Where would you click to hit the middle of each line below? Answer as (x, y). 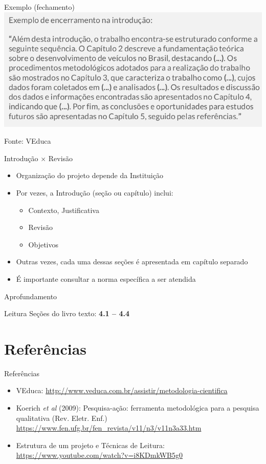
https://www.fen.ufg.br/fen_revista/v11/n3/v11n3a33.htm (109, 428)
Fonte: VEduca (28, 141)
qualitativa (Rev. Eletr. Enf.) (62, 418)
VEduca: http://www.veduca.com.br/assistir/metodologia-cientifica (122, 390)
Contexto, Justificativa (64, 210)
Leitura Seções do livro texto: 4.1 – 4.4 (67, 313)
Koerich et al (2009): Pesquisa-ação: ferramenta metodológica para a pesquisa (138, 408)
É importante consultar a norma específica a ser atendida (106, 278)
